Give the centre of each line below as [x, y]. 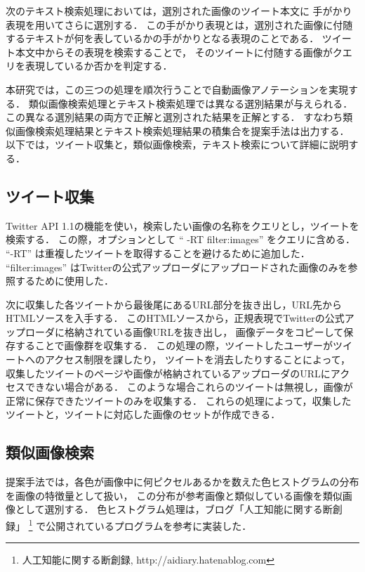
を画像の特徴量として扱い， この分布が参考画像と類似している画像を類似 [174, 495]
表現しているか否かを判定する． [99, 66]
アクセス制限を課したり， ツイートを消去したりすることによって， [197, 359]
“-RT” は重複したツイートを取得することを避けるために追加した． [158, 253]
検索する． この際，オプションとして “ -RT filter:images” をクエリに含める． [181, 239]
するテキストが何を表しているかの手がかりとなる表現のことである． [162, 38]
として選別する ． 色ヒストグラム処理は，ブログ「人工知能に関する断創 [179, 509]
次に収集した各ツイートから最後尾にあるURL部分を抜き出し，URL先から [174, 304]
